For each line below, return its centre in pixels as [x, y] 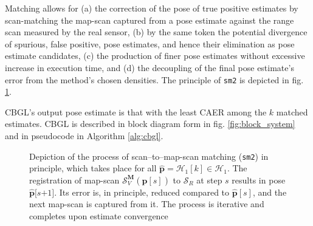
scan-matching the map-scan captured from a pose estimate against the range [150, 20]
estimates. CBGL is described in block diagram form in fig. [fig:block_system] [150, 124]
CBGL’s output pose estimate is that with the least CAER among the [136, 111]
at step [209, 180]
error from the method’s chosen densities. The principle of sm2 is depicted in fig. [154, 79]
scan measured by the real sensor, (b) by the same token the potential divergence [156, 32]
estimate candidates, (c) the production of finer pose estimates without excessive [155, 56]
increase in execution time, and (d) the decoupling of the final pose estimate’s [150, 67]
